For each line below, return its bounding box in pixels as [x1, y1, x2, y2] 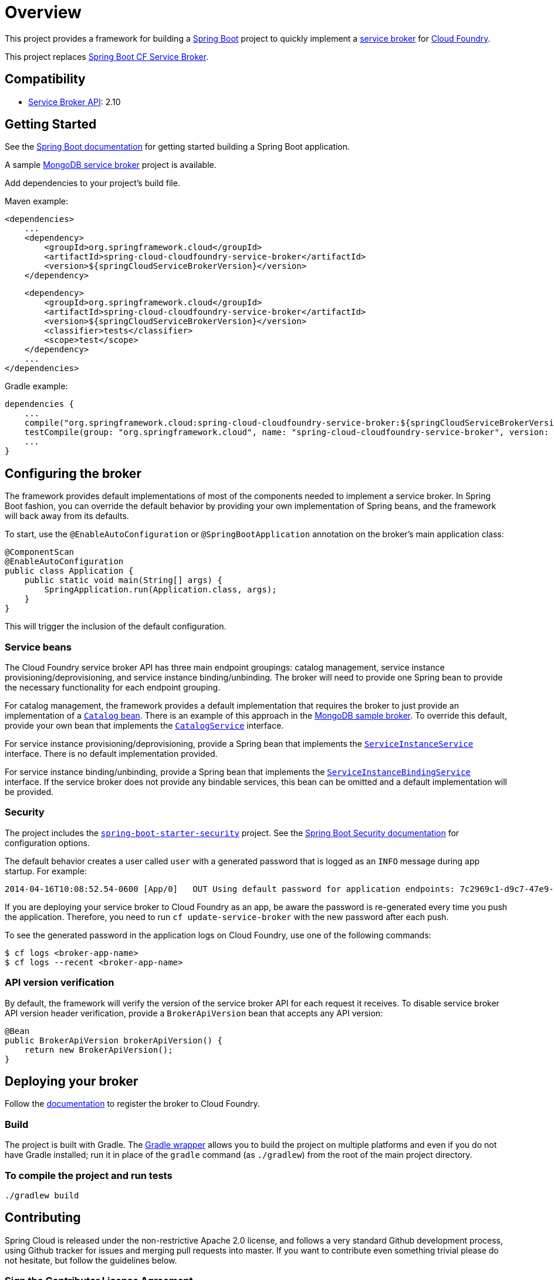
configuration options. [5, 837, 90, 848]
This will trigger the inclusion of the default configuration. [5, 621, 227, 632]
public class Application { [5, 566, 134, 576]
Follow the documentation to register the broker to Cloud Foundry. [5, 1099, 260, 1109]
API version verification [5, 976, 114, 989]
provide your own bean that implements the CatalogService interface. [5, 720, 284, 731]
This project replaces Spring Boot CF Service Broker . [5, 51, 209, 62]
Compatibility [5, 72, 86, 87]
